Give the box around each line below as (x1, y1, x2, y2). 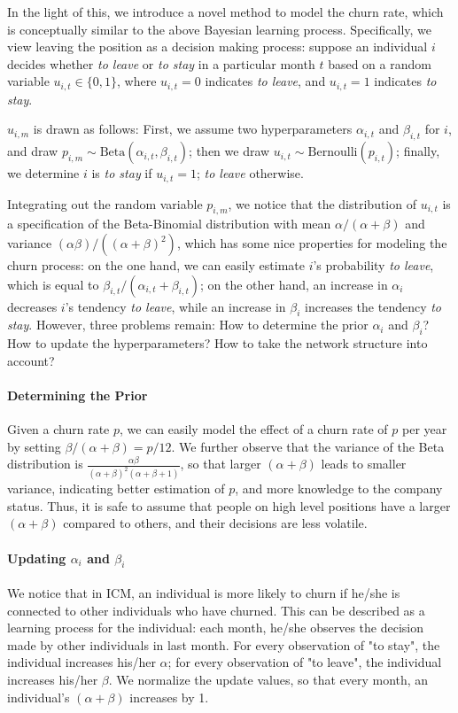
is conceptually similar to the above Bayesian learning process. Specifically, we (7, 19, 432, 38)
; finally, (396, 142, 440, 160)
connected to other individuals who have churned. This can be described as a (7, 601, 425, 619)
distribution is (7, 454, 83, 473)
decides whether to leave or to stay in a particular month (7, 54, 315, 73)
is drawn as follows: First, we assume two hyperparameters (33, 120, 353, 138)
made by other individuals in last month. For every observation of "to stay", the (7, 635, 440, 654)
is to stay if (91, 164, 152, 182)
